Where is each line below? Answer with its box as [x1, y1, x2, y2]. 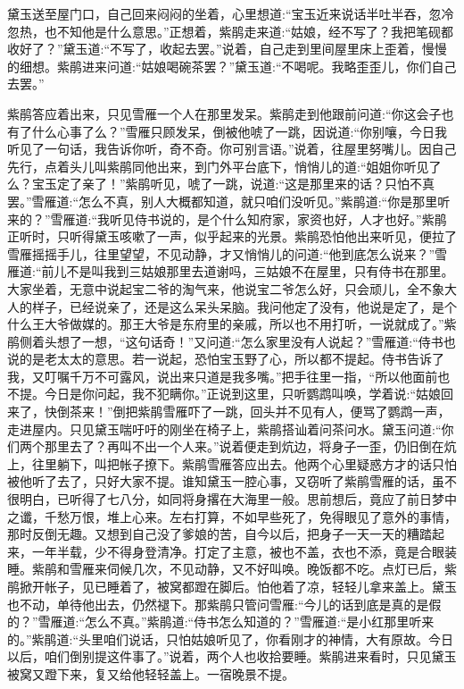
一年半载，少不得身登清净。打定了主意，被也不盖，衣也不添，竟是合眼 [31, 542, 444, 560]
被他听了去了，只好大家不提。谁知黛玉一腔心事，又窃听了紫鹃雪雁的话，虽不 [7, 472, 457, 491]
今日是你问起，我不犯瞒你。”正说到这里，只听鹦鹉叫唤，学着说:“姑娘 [44, 384, 442, 403]
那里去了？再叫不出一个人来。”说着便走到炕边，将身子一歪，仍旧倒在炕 [44, 437, 457, 456]
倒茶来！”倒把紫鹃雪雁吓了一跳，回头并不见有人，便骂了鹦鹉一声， [56, 402, 451, 421]
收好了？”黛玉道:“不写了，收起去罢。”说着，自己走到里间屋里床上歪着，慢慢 [7, 39, 447, 58]
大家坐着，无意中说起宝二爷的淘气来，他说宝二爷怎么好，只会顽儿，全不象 [7, 279, 444, 298]
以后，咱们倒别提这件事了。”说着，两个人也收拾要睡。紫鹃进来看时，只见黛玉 [7, 647, 457, 666]
